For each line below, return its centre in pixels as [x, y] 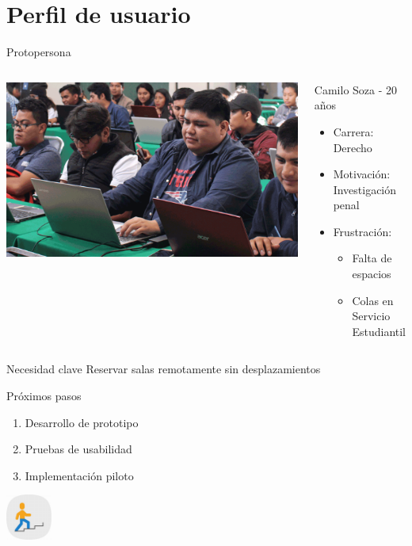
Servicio [371, 316]
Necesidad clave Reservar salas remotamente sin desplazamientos [164, 369]
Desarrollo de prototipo [82, 422]
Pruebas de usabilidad [78, 449]
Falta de [372, 258]
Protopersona [39, 52]
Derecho [353, 147]
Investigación [365, 189]
